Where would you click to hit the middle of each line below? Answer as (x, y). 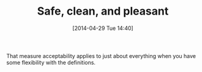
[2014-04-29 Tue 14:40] (103, 28)
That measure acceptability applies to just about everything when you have (101, 56)
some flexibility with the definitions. (51, 62)
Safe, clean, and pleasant (103, 11)
